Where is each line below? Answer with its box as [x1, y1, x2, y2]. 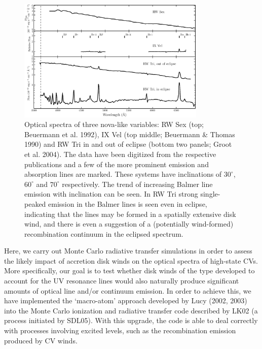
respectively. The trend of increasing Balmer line [62, 178, 213, 189]
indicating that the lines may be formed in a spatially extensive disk [24, 208, 236, 219]
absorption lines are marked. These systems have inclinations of [24, 169, 222, 179]
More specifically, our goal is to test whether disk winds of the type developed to [4, 265, 255, 276]
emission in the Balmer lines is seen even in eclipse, [48, 198, 207, 209]
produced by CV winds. [4, 335, 78, 345]
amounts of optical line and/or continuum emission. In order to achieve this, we [4, 285, 251, 296]
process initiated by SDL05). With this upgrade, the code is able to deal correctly [4, 315, 258, 326]
